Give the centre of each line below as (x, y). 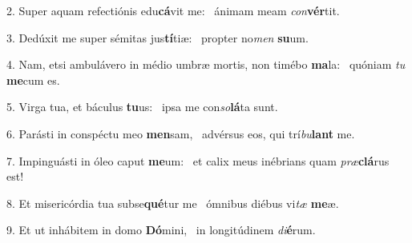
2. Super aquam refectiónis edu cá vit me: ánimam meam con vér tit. (173, 10)
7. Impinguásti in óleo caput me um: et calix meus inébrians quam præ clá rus (198, 160)
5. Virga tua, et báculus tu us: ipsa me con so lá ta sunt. (142, 107)
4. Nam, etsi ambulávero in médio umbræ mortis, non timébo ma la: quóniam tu (206, 64)
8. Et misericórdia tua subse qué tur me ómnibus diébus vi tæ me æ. (173, 203)
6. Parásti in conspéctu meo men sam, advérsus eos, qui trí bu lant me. (181, 133)
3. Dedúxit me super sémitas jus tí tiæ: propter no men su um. (158, 37)
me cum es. (33, 80)
